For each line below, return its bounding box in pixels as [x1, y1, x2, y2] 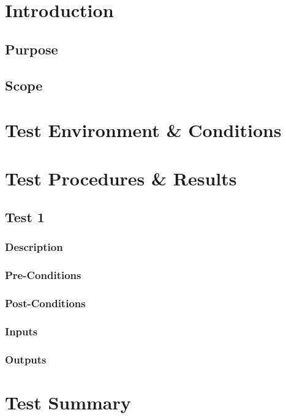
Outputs [5, 351, 47, 367]
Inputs [5, 323, 38, 338]
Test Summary [5, 389, 131, 414]
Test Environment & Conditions [5, 118, 282, 143]
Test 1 [5, 207, 45, 226]
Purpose [5, 39, 58, 58]
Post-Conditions [5, 296, 86, 311]
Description [5, 239, 63, 255]
